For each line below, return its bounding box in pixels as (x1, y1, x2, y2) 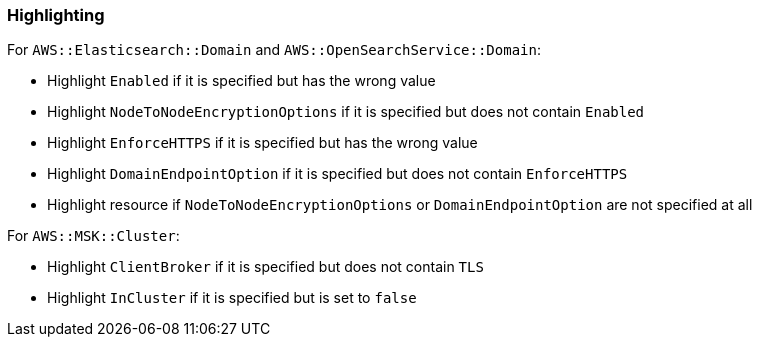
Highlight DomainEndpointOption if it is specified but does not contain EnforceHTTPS (47, 165, 628, 183)
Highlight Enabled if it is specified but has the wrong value (47, 72, 436, 90)
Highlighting (7, 5, 105, 25)
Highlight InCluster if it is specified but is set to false (47, 289, 417, 307)
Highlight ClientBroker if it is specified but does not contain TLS (47, 258, 484, 276)
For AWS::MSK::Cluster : (7, 227, 180, 245)
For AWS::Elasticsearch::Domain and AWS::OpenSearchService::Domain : (7, 41, 541, 59)
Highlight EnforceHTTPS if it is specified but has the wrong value (47, 134, 478, 152)
